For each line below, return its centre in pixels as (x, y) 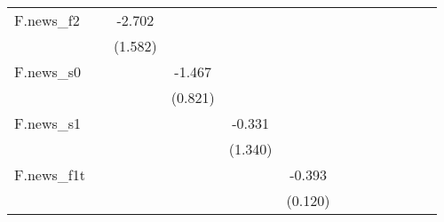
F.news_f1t (50, 174)
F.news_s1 (48, 123)
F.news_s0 (48, 71)
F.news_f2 (47, 20)
